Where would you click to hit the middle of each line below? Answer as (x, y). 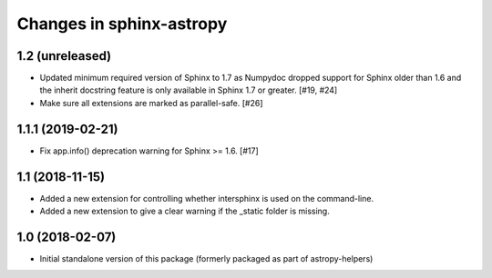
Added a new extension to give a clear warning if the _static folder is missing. (184, 211)
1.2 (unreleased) (64, 56)
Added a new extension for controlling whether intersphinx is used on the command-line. (206, 198)
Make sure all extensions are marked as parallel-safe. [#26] (151, 103)
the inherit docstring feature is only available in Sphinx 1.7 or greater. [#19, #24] (189, 90)
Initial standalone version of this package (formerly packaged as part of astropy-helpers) (206, 258)
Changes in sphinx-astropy (122, 24)
